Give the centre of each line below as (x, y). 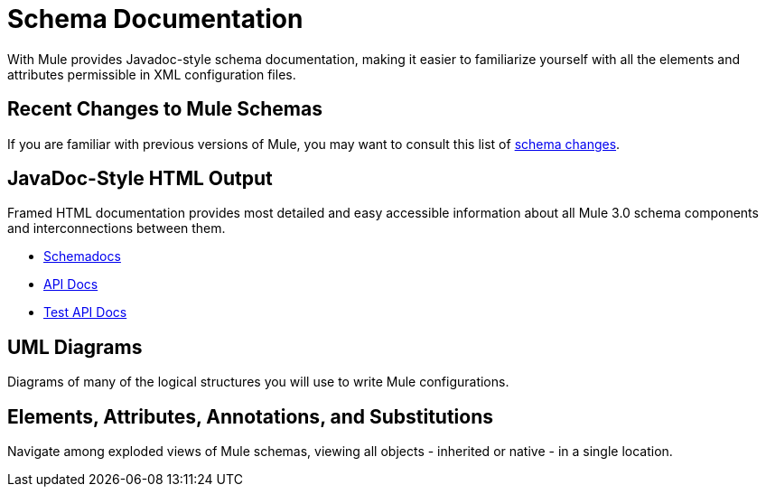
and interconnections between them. (117, 228)
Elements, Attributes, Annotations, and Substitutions (251, 416)
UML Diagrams (75, 347)
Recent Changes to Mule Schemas (165, 109)
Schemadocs (82, 256)
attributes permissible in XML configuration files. (152, 74)
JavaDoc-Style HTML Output (140, 179)
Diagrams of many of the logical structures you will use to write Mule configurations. (258, 382)
